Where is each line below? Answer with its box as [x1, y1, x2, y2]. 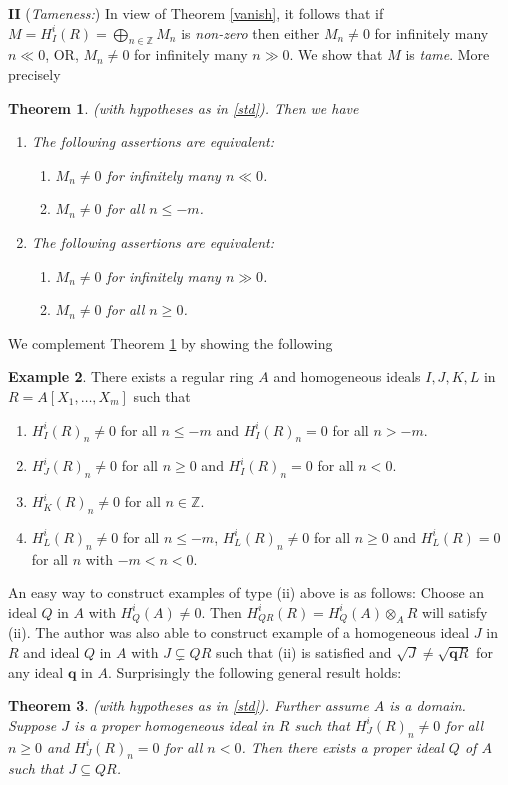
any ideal [8, 661, 64, 682]
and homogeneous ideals [273, 366, 421, 387]
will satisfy [422, 601, 488, 622]
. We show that [289, 44, 383, 65]
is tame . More [405, 44, 490, 65]
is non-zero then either [181, 22, 320, 43]
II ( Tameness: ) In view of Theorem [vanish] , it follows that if [8, 3, 384, 23]
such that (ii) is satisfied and [215, 641, 392, 662]
